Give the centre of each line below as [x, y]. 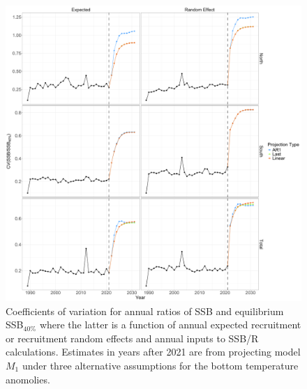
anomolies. [28, 379]
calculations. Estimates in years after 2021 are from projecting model [153, 352]
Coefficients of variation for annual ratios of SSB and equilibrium [145, 311]
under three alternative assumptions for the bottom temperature [160, 365]
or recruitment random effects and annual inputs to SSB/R [132, 338]
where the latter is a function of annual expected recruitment [170, 325]
